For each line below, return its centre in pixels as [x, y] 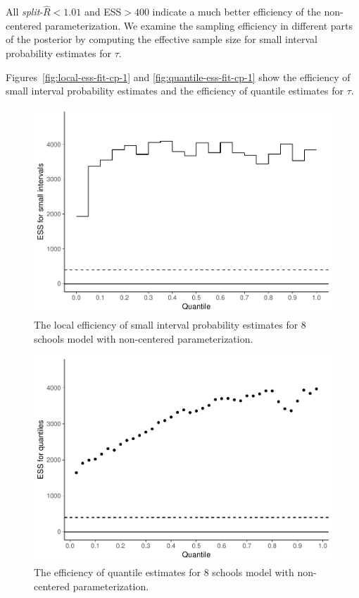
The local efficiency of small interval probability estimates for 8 [170, 324]
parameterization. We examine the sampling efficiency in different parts [199, 25]
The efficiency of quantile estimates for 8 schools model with [164, 572]
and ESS [103, 12]
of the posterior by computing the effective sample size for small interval [162, 39]
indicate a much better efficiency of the [237, 12]
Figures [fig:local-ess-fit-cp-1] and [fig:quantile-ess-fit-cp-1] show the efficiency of [178, 77]
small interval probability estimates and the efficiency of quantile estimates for [175, 91]
